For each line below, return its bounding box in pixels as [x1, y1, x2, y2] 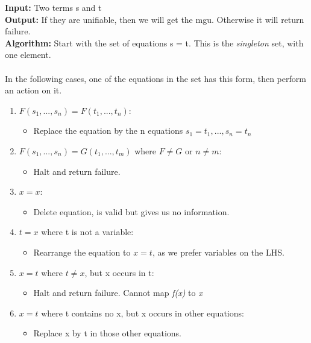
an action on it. [5, 84, 62, 96]
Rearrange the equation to [33, 245, 131, 258]
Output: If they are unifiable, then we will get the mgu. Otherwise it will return [5, 13, 304, 25]
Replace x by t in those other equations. [33, 327, 181, 339]
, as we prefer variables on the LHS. [152, 245, 284, 258]
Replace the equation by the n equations [33, 124, 183, 137]
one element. [5, 48, 51, 61]
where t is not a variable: [41, 225, 134, 238]
